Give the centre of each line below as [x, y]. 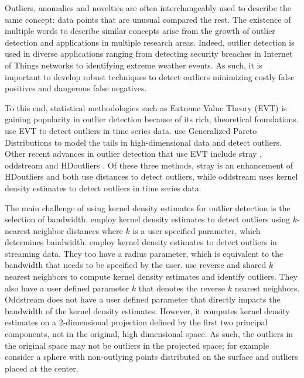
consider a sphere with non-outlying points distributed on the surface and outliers [151, 357]
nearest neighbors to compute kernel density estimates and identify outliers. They [151, 276]
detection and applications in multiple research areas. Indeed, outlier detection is [150, 42]
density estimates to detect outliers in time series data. [103, 188]
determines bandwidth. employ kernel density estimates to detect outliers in [141, 242]
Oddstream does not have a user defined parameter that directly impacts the [143, 299]
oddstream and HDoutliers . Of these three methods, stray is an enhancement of [149, 165]
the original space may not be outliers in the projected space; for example [137, 345]
